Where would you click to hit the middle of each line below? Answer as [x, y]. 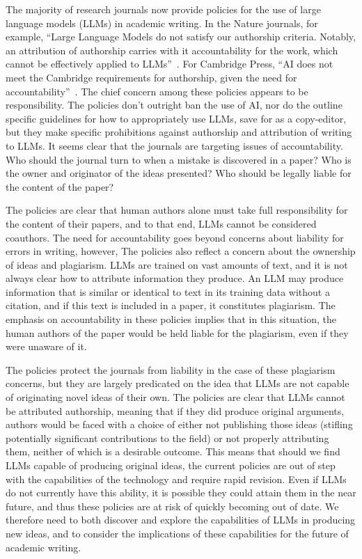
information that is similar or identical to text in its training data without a [168, 291]
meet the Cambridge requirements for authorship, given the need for [151, 77]
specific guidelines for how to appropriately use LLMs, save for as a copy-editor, [176, 118]
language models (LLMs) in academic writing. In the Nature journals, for [162, 23]
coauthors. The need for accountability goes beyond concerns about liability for [175, 237]
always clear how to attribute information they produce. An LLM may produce [175, 278]
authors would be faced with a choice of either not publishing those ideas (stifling [179, 424]
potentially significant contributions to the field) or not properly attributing [167, 438]
